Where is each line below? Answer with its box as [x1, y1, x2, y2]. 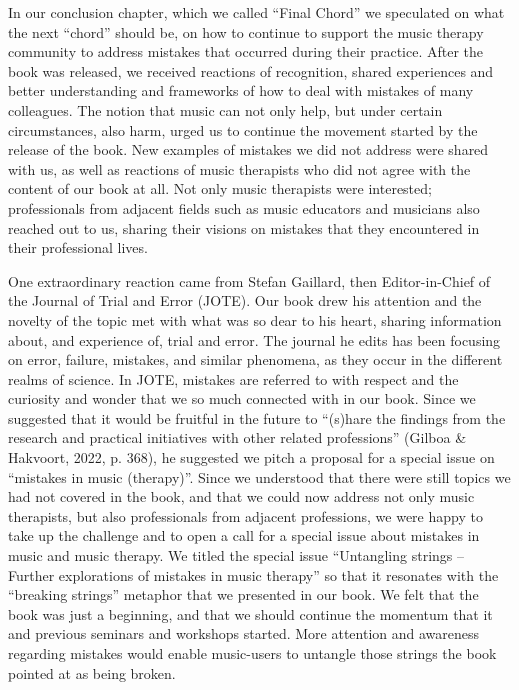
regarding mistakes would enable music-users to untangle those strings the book [8, 643, 497, 663]
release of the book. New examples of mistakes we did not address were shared [8, 139, 489, 160]
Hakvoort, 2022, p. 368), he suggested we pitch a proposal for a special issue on [8, 447, 495, 468]
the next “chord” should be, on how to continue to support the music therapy [8, 21, 484, 42]
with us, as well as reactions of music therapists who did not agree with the [8, 158, 471, 179]
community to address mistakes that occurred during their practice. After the [8, 41, 484, 62]
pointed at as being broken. [8, 662, 176, 683]
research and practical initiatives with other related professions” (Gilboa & [8, 427, 467, 448]
